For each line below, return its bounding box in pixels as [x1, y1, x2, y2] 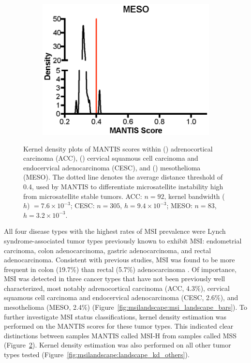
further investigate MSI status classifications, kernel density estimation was [4, 311, 227, 321]
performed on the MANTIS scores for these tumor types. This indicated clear [4, 321, 234, 331]
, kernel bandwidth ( [164, 191, 225, 201]
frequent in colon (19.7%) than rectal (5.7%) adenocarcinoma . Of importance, [4, 264, 236, 274]
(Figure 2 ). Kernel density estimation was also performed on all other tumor [4, 340, 231, 350]
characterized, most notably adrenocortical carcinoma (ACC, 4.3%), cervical [4, 283, 230, 293]
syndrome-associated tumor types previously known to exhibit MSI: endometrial [4, 235, 242, 245]
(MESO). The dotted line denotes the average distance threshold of [23, 172, 223, 182]
